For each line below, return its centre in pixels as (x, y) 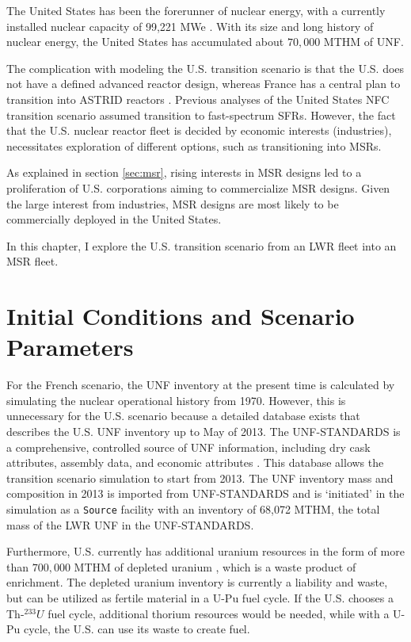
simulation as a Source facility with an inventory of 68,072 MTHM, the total (193, 508)
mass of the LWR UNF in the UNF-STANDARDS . (130, 524)
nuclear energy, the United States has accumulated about (145, 42)
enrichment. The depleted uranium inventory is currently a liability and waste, (197, 582)
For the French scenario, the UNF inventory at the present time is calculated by (201, 385)
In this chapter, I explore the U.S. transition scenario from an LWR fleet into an (202, 245)
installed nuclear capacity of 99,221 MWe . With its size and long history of (190, 26)
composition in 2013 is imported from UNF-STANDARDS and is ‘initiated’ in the (205, 493)
